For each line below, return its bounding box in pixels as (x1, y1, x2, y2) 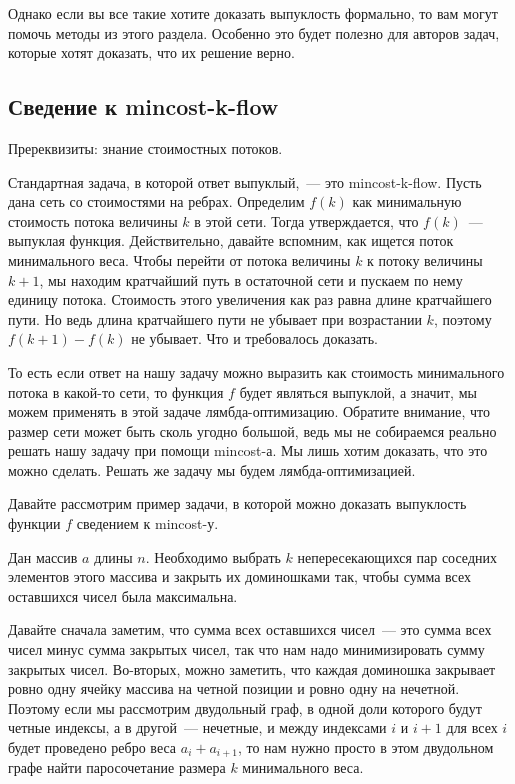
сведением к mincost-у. (76, 513, 219, 534)
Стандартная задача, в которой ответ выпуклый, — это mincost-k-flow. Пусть (8, 171, 482, 192)
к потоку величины (367, 249, 483, 270)
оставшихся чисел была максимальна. (8, 585, 238, 606)
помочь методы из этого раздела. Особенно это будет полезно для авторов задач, (8, 22, 500, 43)
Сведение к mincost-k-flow (8, 91, 279, 122)
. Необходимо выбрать (145, 546, 281, 567)
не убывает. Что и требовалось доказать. (131, 328, 378, 349)
